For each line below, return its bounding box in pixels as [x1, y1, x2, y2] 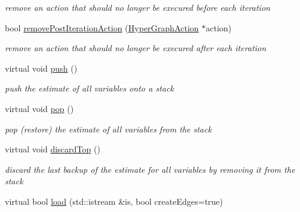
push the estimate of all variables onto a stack [5, 82, 174, 95]
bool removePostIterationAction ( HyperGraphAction [5, 21, 199, 34]
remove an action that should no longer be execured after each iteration [5, 42, 266, 54]
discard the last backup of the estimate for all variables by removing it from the [5, 163, 295, 175]
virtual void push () [5, 61, 78, 74]
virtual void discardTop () [5, 143, 100, 155]
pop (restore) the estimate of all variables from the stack [5, 122, 212, 135]
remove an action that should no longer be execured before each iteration [5, 1, 271, 13]
